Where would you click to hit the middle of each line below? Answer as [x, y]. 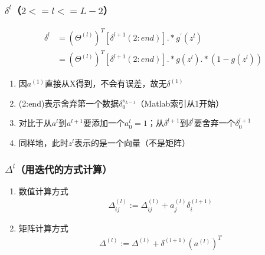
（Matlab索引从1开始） [180, 103]
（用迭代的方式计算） [63, 169]
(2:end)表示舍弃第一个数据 [69, 103]
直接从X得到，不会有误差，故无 [106, 83]
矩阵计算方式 [43, 228]
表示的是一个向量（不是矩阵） [132, 143]
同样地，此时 [43, 143]
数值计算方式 [43, 191]
